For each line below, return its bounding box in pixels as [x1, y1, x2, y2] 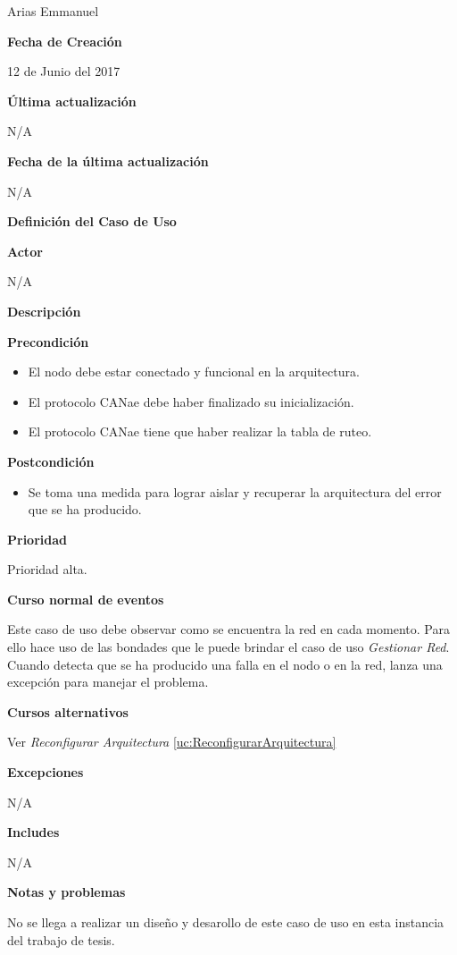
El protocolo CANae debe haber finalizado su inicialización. [28, 392, 354, 410]
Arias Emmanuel [7, 2, 99, 20]
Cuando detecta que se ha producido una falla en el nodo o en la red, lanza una [7, 655, 443, 673]
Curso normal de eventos [7, 589, 164, 608]
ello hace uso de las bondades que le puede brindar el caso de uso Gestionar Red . [7, 638, 450, 656]
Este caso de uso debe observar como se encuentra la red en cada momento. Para [7, 620, 450, 638]
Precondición [7, 332, 89, 351]
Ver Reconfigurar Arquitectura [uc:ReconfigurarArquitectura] [7, 732, 337, 751]
